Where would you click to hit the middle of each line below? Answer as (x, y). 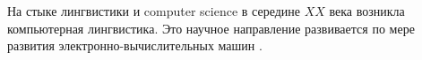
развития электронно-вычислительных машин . (135, 45)
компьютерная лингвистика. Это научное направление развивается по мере (211, 28)
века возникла (367, 11)
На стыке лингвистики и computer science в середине (154, 11)
